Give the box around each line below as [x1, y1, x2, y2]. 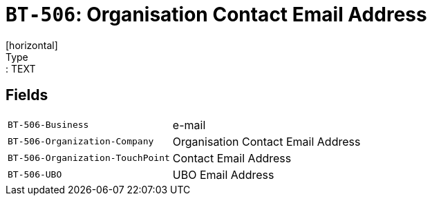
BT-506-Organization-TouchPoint [8, 153, 170, 164]
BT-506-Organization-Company [8, 136, 154, 147]
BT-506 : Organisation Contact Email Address [6, 3, 427, 26]
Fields [6, 86, 48, 104]
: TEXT [6, 62, 36, 75]
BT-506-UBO [8, 169, 62, 180]
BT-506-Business [8, 119, 89, 131]
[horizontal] [6, 39, 58, 51]
